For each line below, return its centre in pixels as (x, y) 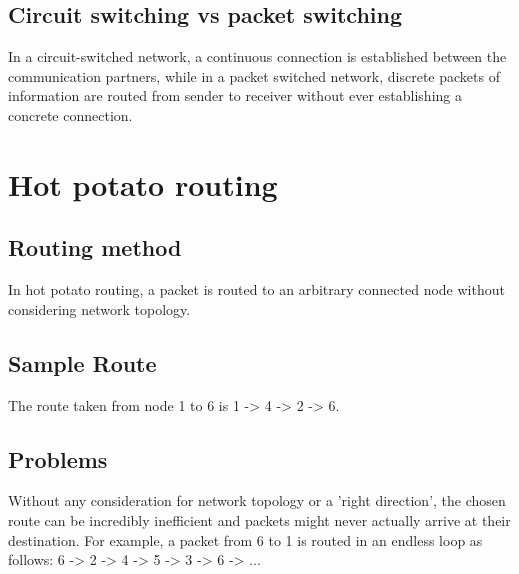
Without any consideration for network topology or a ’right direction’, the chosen (257, 500)
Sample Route (82, 362)
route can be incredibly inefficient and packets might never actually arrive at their (259, 519)
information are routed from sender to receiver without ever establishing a (235, 95)
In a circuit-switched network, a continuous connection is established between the (257, 56)
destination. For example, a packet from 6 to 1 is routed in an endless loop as (245, 539)
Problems (58, 458)
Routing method (95, 247)
